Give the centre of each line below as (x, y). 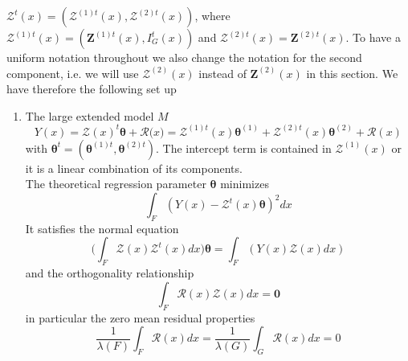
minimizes (245, 184)
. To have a (373, 37)
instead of (222, 73)
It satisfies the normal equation (102, 228)
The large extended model (90, 115)
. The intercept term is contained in (243, 148)
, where (212, 15)
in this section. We (352, 73)
